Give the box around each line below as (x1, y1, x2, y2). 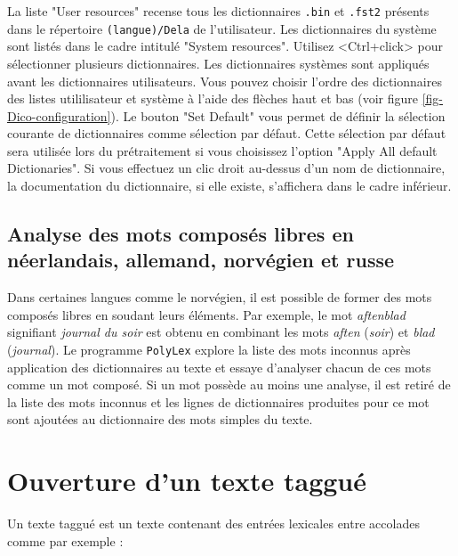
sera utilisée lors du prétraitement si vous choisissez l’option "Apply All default (7, 141, 438, 159)
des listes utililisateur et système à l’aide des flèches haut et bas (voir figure (7, 89, 418, 108)
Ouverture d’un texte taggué (7, 462, 366, 499)
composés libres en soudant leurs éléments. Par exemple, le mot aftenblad (7, 305, 406, 323)
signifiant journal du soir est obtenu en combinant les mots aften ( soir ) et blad (7, 323, 435, 341)
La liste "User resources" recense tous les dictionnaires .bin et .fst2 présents (7, 2, 430, 20)
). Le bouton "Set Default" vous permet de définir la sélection (110, 106, 446, 125)
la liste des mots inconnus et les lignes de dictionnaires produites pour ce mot (7, 392, 430, 411)
